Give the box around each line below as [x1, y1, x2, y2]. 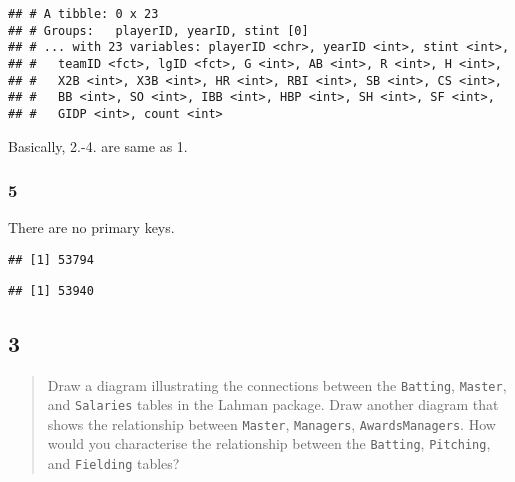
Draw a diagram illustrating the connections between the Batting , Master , [47, 374, 507, 395]
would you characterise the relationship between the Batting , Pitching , [47, 433, 491, 454]
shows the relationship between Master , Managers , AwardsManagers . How [47, 413, 496, 434]
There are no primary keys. [8, 217, 175, 238]
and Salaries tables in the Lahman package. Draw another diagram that [47, 394, 499, 415]
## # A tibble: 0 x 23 [8, 7, 159, 21]
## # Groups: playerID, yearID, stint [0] [8, 23, 309, 38]
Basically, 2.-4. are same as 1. [8, 135, 188, 156]
